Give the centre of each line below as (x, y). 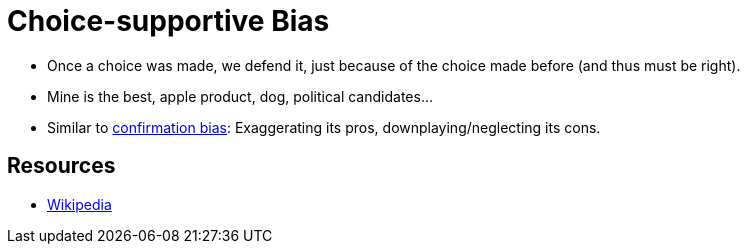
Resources (61, 166)
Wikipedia (79, 204)
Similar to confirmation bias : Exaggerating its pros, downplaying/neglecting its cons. (324, 127)
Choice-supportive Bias (168, 21)
